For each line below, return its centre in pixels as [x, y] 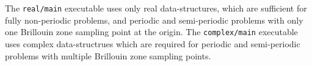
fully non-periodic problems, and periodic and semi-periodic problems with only [154, 20]
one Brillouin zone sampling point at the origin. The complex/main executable [151, 32]
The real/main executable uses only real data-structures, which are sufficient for [156, 8]
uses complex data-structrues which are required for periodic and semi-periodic [153, 43]
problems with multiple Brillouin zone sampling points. [108, 55]
